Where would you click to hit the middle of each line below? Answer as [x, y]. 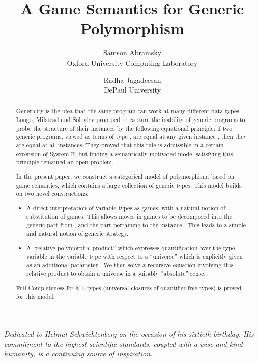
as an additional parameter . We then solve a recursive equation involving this [130, 265]
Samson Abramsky [132, 53]
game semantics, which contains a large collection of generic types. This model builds [129, 185]
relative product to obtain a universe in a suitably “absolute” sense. [116, 273]
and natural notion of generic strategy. [78, 233]
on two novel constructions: [52, 193]
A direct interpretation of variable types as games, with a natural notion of [126, 208]
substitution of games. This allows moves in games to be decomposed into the [130, 216]
